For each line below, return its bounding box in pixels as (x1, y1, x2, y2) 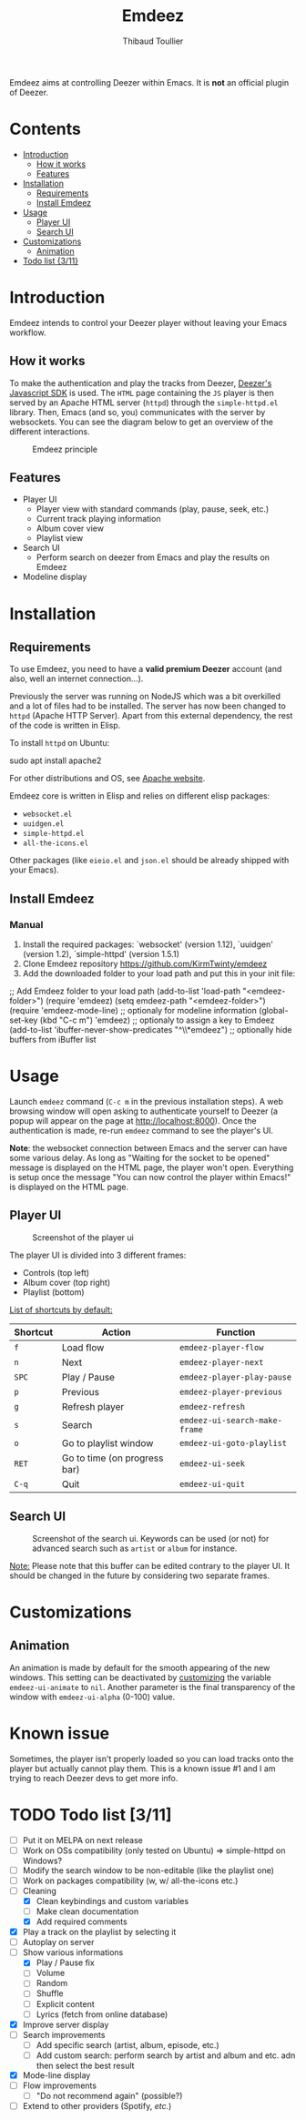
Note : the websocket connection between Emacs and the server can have (9, 1143, 288, 1154)
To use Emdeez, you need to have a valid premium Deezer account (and (9, 664, 282, 675)
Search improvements (22, 2029, 106, 2040)
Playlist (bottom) (22, 1286, 85, 1298)
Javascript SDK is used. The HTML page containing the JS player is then (9, 387, 275, 398)
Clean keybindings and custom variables (36, 1895, 189, 1906)
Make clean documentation (36, 1905, 139, 1917)
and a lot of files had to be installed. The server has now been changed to (9, 700, 287, 711)
